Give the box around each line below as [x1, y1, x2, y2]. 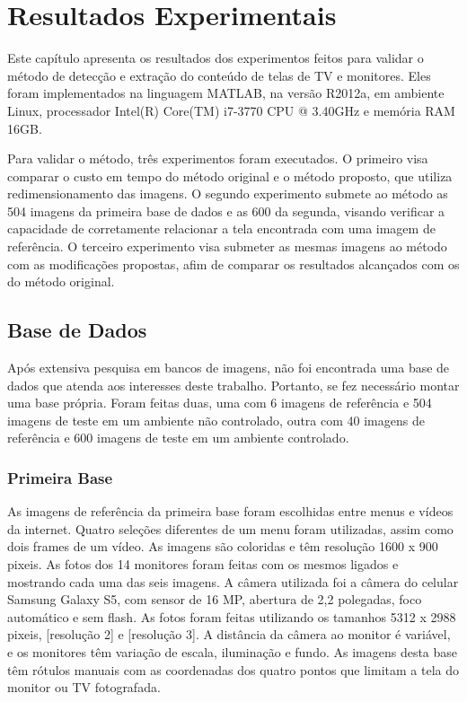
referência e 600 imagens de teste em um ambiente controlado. [7, 428, 349, 447]
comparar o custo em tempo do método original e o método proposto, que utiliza [7, 166, 453, 185]
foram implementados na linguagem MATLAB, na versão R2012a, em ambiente [7, 83, 445, 102]
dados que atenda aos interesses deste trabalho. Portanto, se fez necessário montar [7, 375, 460, 394]
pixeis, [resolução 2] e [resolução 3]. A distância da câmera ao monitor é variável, [7, 625, 451, 644]
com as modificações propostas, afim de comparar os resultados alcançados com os [7, 254, 460, 273]
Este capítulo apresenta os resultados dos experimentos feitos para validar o [7, 48, 424, 67]
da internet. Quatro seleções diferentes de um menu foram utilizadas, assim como [7, 519, 454, 538]
